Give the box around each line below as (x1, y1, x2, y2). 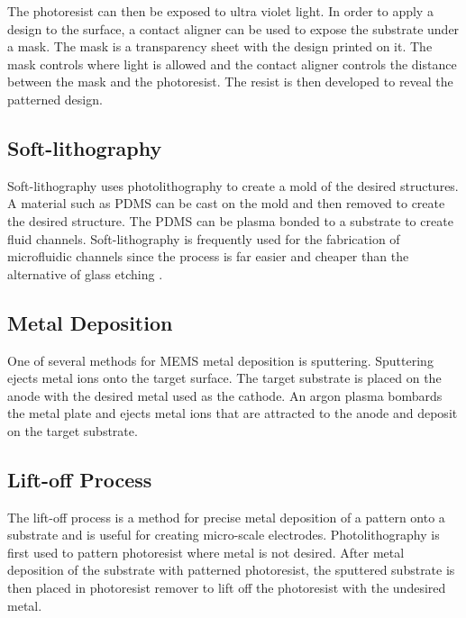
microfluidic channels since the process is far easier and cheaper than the (7, 247, 409, 266)
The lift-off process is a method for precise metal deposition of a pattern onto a (7, 507, 445, 526)
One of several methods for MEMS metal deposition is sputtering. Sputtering (7, 350, 434, 369)
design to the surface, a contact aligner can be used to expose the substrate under (7, 19, 460, 38)
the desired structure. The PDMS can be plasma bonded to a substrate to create (7, 211, 453, 230)
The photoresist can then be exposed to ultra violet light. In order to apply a (7, 2, 434, 20)
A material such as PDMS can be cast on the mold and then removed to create (7, 194, 445, 213)
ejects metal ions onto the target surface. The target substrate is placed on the (7, 368, 442, 387)
